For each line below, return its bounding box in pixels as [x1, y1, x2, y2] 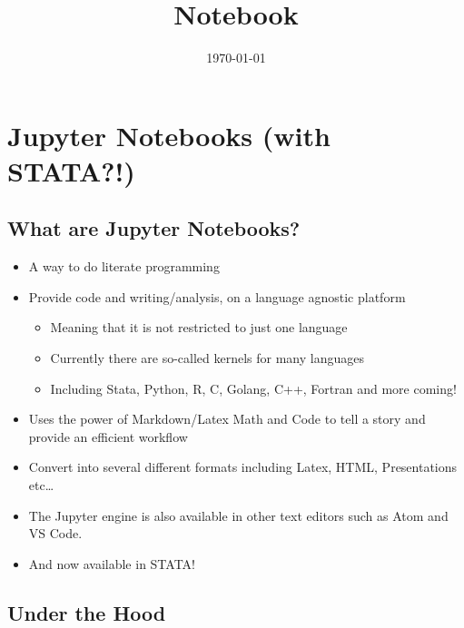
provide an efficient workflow [28, 427, 188, 446]
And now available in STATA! [28, 554, 195, 573]
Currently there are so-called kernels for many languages [50, 348, 364, 368]
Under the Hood [7, 598, 166, 626]
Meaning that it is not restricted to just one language [50, 318, 348, 337]
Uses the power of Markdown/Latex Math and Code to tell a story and [28, 409, 426, 428]
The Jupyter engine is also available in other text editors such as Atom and [28, 505, 449, 525]
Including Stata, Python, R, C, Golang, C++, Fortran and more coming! [50, 378, 457, 397]
